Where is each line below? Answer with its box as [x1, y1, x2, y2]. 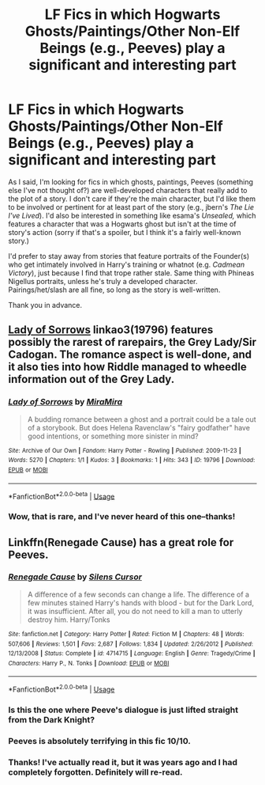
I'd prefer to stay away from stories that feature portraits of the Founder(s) [8, 251, 250, 260]
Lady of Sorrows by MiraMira [8, 396, 123, 408]
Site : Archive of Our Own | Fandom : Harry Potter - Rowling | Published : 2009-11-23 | [8, 446, 242, 454]
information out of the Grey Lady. [8, 373, 175, 386]
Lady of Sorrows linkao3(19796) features [8, 323, 214, 337]
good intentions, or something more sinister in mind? [27, 431, 199, 441]
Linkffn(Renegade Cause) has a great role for [8, 536, 234, 549]
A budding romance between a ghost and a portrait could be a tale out [27, 414, 256, 424]
